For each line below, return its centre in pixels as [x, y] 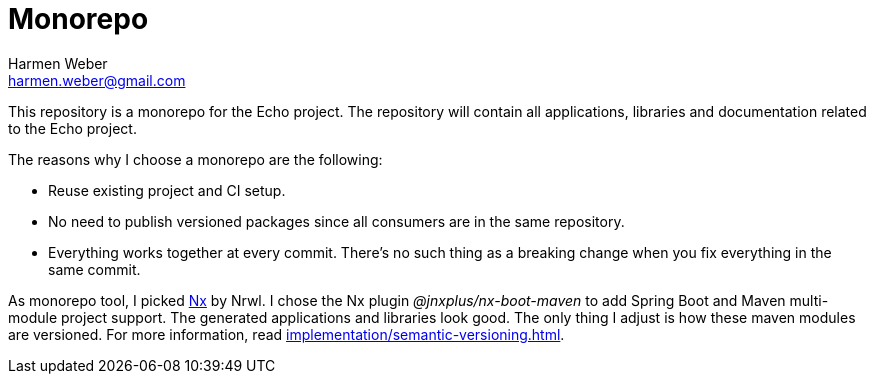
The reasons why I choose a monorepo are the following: [195, 159]
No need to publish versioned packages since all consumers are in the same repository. [336, 221]
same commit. [94, 269]
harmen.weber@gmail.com [97, 80]
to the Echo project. [72, 128]
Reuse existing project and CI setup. [167, 190]
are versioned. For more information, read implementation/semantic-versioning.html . [286, 334]
